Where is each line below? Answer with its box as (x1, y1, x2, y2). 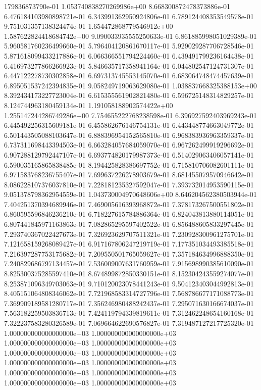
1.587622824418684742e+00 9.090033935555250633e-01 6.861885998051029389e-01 (4, 30, 257, 41)
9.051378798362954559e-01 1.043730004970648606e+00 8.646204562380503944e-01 (4, 189, 257, 200)
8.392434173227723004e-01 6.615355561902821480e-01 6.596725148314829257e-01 (4, 90, 254, 101)
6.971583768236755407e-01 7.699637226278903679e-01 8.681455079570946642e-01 (4, 169, 254, 180)
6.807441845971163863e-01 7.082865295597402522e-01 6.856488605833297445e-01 (4, 219, 254, 229)
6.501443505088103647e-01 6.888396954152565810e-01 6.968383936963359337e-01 (4, 129, 254, 140)
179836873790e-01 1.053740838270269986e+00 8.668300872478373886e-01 (4, 1, 230, 11)
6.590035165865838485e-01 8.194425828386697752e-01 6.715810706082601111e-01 (4, 159, 254, 170)
